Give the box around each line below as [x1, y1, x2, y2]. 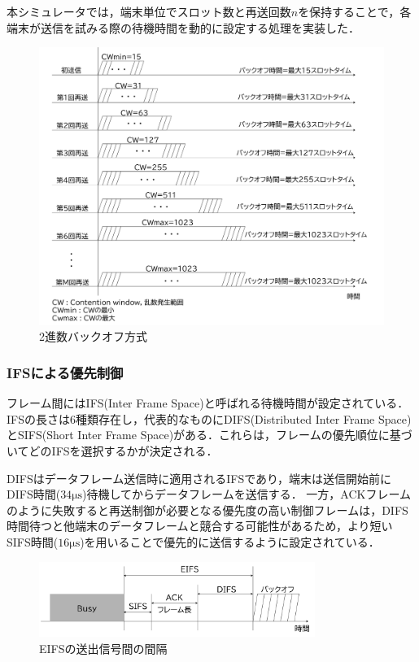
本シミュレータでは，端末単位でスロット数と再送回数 [7, 3, 291, 20]
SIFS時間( [7, 533, 59, 550]
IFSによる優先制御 [7, 362, 124, 382]
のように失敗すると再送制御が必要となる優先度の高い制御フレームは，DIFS [7, 501, 408, 518]
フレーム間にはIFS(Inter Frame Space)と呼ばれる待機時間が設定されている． [7, 394, 409, 412]
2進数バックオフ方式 [39, 328, 147, 345]
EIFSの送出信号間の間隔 [39, 639, 168, 656]
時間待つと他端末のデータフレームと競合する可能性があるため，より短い [7, 517, 393, 534]
